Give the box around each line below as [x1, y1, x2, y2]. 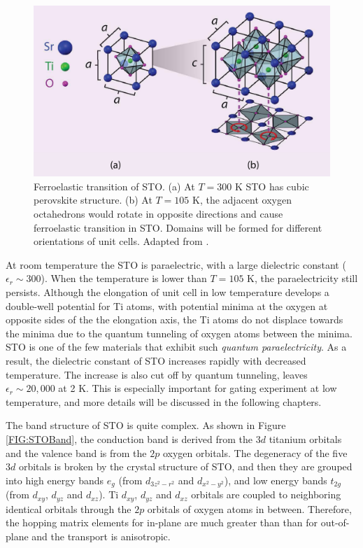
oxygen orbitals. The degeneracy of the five [162, 445, 348, 460]
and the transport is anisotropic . [31, 528, 171, 543]
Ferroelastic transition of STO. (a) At [34, 178, 195, 193]
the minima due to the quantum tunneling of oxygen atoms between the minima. [6, 325, 353, 340]
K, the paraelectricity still [247, 271, 358, 286]
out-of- [320, 515, 350, 530]
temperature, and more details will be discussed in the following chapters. [6, 394, 322, 409]
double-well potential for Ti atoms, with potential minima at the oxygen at [6, 298, 328, 313]
